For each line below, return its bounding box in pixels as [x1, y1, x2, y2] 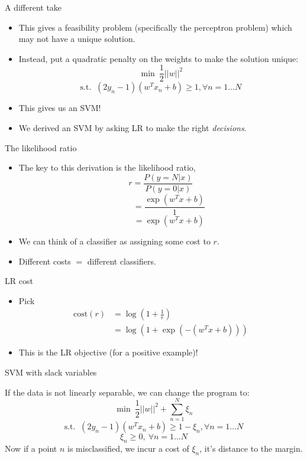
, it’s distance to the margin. [199, 442, 303, 455]
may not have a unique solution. [18, 32, 135, 45]
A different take [5, 1, 62, 13]
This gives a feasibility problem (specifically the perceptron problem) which [18, 21, 292, 33]
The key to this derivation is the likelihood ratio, [18, 161, 196, 174]
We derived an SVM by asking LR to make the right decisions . [18, 122, 247, 134]
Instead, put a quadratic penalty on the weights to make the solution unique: [18, 52, 299, 64]
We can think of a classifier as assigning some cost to [18, 234, 211, 247]
